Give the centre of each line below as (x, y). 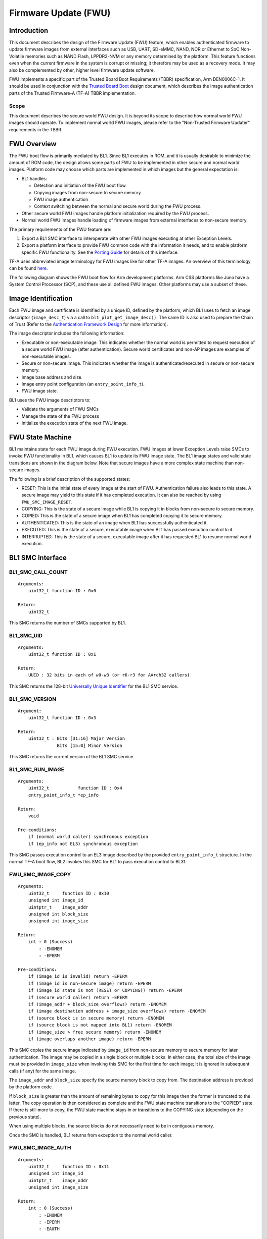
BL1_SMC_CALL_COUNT (38, 572)
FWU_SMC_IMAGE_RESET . (47, 502)
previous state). (25, 1117)
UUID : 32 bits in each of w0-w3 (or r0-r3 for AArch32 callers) (109, 675)
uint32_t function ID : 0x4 (75, 788)
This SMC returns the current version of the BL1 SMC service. (72, 757)
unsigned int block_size (58, 914)
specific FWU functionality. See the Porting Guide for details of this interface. (100, 252)
